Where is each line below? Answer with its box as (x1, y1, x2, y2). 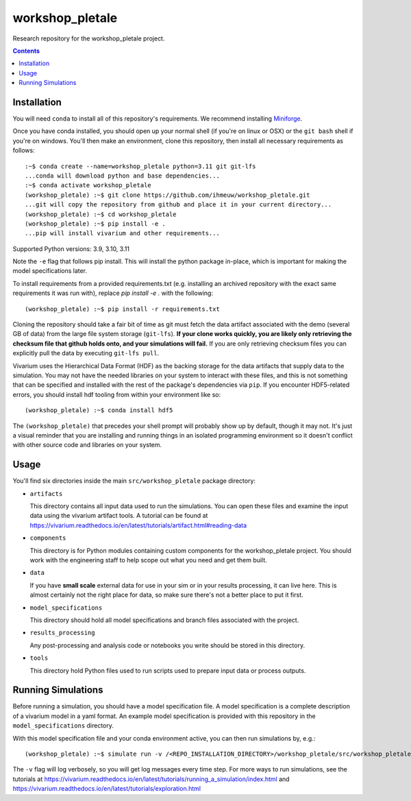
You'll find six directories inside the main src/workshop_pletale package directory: (12, 477, 256, 485)
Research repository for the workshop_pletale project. (12, 34, 165, 43)
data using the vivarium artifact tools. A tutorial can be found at (29, 512, 208, 520)
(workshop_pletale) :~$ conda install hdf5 (25, 407, 173, 414)
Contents (12, 47, 40, 55)
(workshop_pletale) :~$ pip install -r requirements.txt (25, 305, 221, 313)
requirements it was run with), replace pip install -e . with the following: (12, 289, 214, 298)
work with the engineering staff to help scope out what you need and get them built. (29, 555, 267, 564)
